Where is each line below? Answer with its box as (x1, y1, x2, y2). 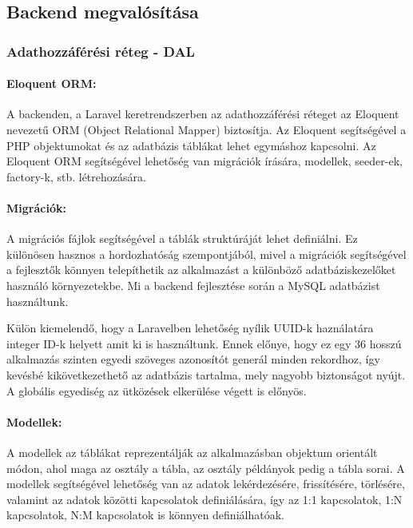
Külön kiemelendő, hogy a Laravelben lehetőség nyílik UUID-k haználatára (6, 320, 374, 336)
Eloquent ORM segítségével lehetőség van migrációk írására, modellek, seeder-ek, (6, 153, 403, 169)
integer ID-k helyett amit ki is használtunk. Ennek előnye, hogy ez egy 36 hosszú (6, 335, 402, 351)
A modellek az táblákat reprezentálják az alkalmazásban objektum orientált (6, 443, 378, 460)
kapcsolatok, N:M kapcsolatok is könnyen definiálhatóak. (6, 506, 284, 523)
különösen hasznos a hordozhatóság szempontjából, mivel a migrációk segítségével (6, 245, 407, 262)
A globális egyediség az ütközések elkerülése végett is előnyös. (6, 382, 307, 399)
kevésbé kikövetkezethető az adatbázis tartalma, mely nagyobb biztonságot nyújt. (6, 366, 406, 383)
